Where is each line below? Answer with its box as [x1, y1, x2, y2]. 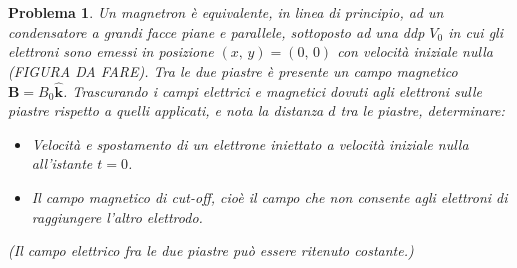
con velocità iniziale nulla [337, 41, 493, 62]
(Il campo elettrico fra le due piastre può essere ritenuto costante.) [8, 240, 414, 261]
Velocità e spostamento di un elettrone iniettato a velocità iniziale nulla [31, 133, 469, 154]
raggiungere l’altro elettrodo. [31, 206, 203, 227]
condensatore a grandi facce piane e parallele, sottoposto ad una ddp [8, 21, 425, 42]
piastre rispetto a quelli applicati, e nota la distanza [8, 100, 324, 121]
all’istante [31, 153, 93, 174]
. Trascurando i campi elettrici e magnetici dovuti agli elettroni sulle [62, 80, 483, 101]
